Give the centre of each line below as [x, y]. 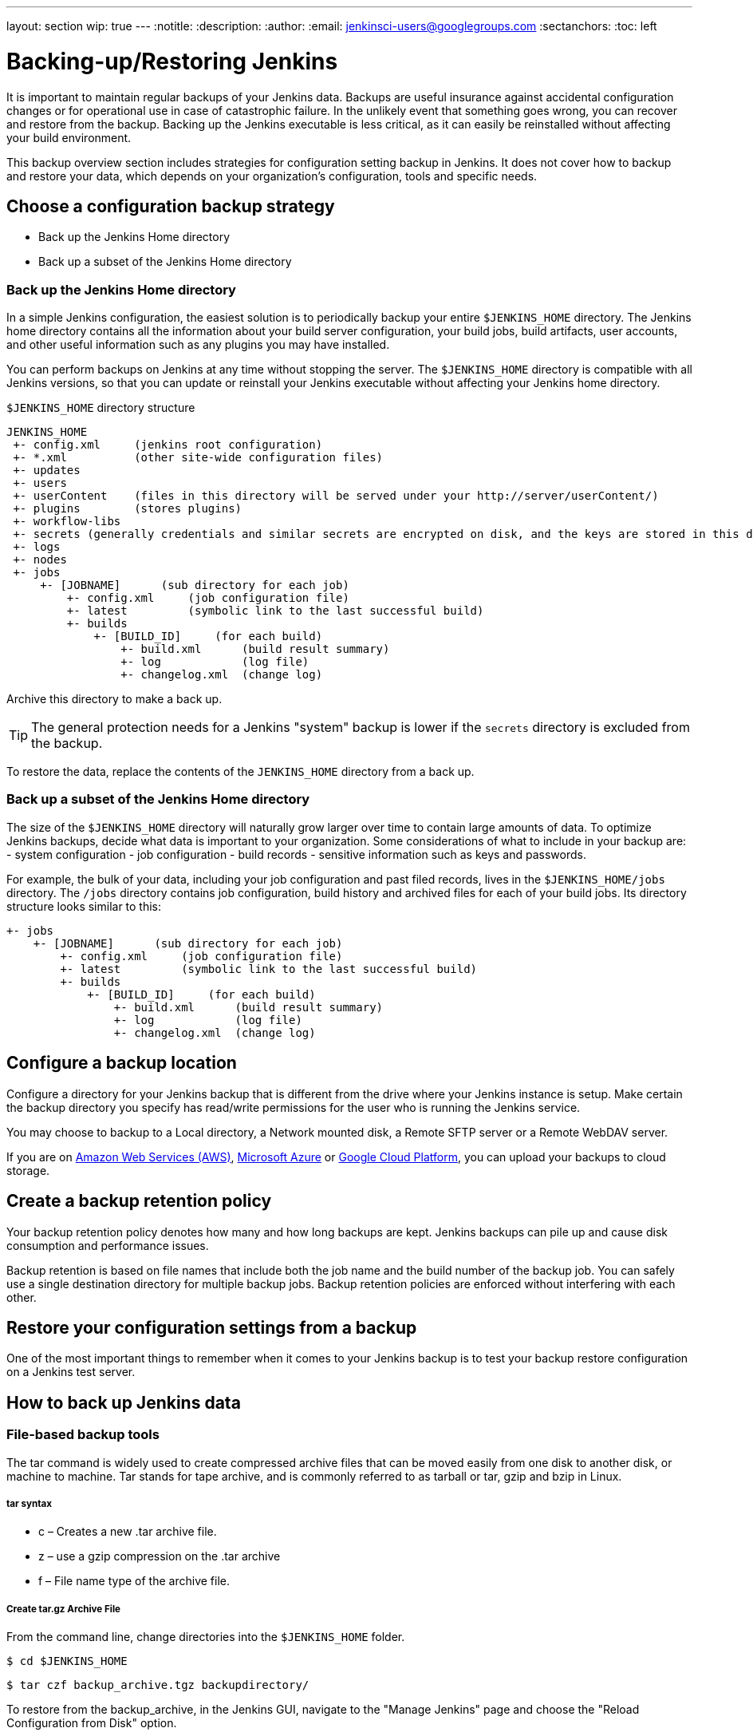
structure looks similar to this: [84, 906]
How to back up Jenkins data [124, 1402]
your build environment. [69, 137]
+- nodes [40, 560]
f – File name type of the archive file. [134, 1581]
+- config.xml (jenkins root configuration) [168, 445]
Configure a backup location [122, 1063]
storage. [28, 1170]
